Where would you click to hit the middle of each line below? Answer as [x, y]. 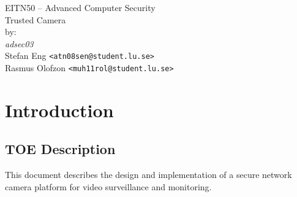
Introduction [59, 110]
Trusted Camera [36, 19]
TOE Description [60, 149]
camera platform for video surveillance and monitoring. [108, 186]
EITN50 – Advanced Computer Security [80, 7]
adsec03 [19, 43]
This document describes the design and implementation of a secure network [148, 175]
